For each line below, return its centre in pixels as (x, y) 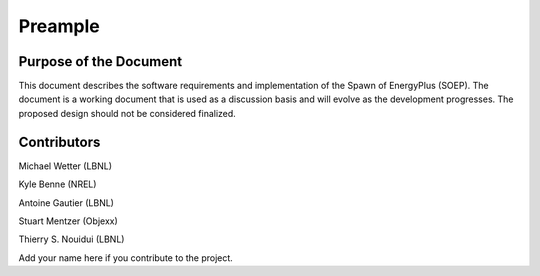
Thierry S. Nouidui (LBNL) (71, 239)
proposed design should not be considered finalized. (127, 113)
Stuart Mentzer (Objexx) (68, 221)
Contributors (59, 141)
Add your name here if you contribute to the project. (126, 257)
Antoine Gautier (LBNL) (66, 202)
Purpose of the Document (100, 61)
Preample (59, 26)
